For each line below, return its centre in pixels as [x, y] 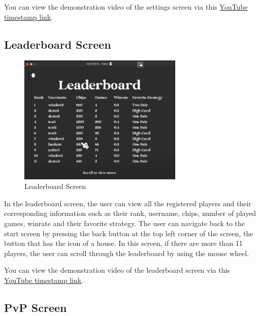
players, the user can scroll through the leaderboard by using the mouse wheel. [127, 253]
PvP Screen [36, 307]
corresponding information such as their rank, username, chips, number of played [130, 213]
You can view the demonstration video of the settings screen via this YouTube [126, 7]
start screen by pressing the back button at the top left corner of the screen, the [129, 233]
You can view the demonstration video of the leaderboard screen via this [117, 270]
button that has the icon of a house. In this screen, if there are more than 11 [123, 243]
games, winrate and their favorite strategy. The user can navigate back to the [125, 223]
